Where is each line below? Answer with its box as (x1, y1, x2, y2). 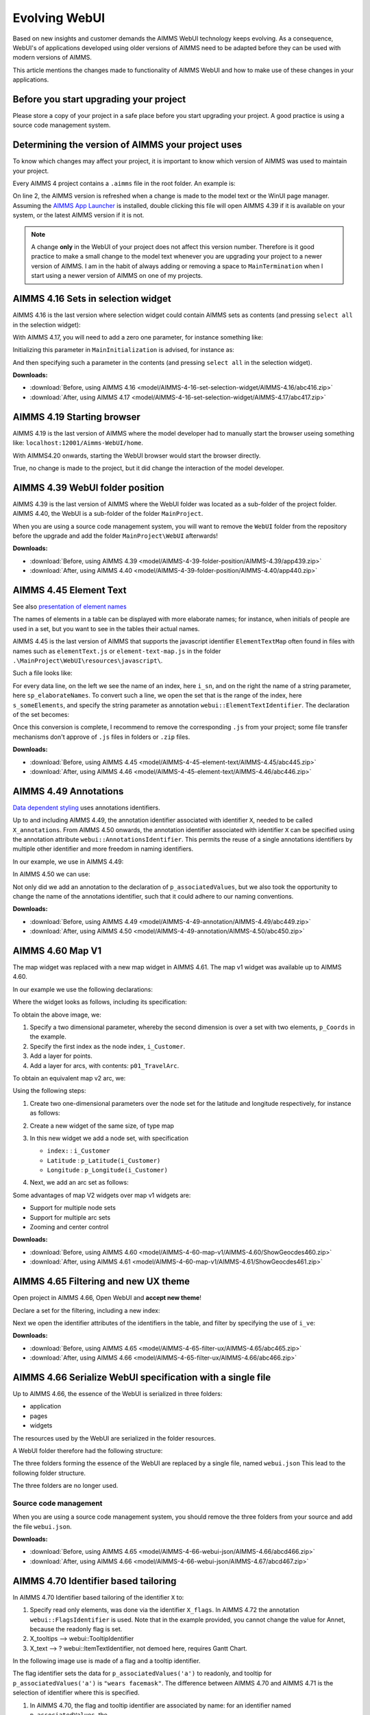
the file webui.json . (12, 1522, 72, 1530)
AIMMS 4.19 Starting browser (12, 411, 140, 423)
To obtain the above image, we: (12, 1010, 102, 1019)
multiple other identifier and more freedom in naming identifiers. (12, 844, 194, 853)
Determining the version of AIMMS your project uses (12, 139, 243, 151)
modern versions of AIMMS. (12, 54, 92, 62)
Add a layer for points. (29, 1052, 92, 1060)
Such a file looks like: (12, 669, 73, 677)
